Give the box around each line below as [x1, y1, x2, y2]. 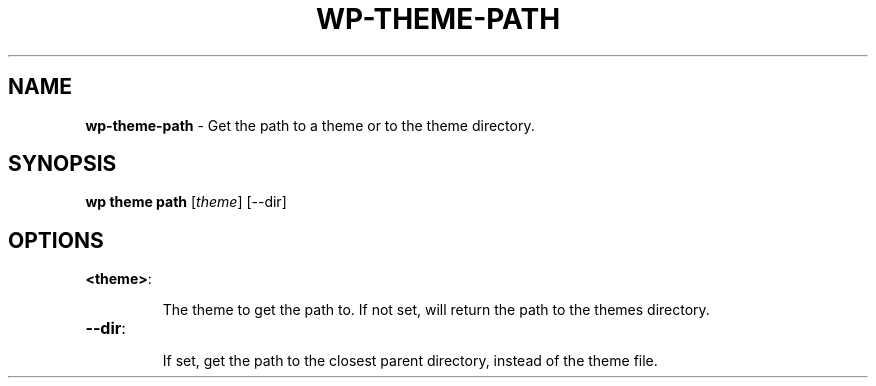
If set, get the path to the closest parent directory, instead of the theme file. [162, 352, 658, 370]
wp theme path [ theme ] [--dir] [85, 193, 287, 211]
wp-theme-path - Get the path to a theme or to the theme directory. [85, 116, 535, 134]
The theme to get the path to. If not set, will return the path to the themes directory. [162, 301, 710, 319]
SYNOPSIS [8, 151, 117, 177]
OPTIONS [8, 227, 104, 253]
